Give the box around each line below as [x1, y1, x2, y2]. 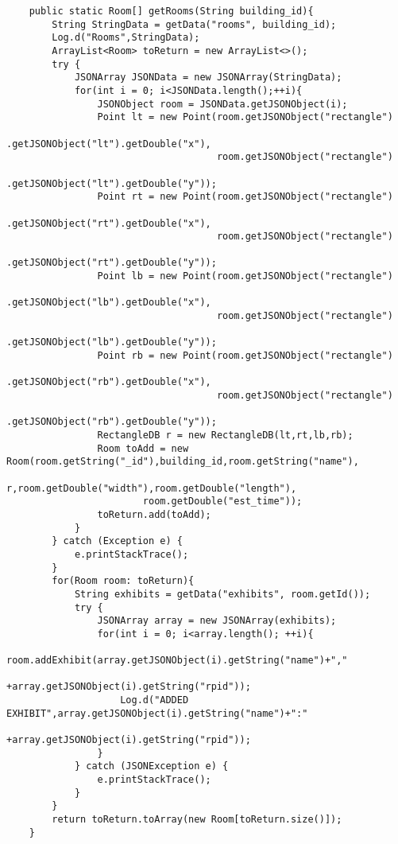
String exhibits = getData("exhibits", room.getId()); [74, 588, 371, 600]
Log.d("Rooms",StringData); [52, 32, 200, 44]
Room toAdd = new [97, 442, 189, 454]
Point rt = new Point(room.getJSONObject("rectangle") [97, 191, 393, 203]
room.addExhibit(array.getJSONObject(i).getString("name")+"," [6, 655, 348, 667]
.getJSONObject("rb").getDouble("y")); [6, 416, 217, 428]
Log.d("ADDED [120, 694, 189, 706]
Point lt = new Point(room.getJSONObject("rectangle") [97, 111, 393, 123]
